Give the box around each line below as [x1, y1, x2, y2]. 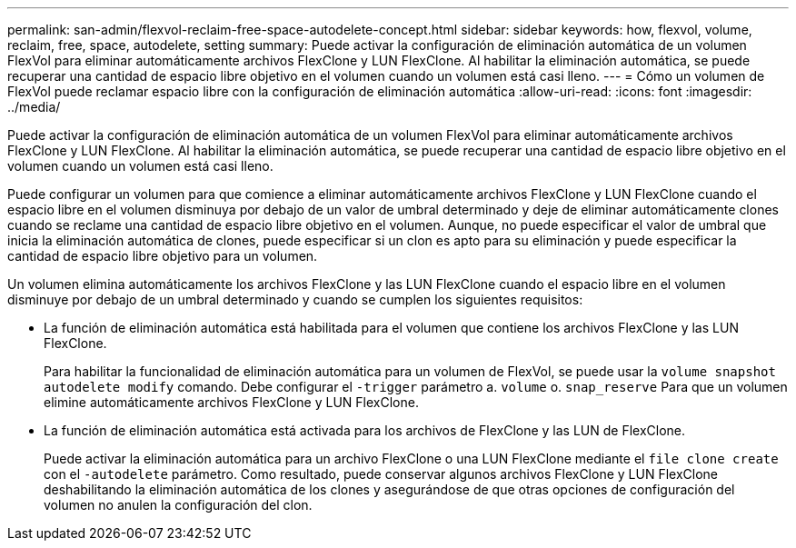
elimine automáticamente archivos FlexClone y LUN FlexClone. [44, 394, 419, 410]
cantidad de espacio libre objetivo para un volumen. [7, 248, 318, 264]
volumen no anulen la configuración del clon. [44, 497, 313, 513]
